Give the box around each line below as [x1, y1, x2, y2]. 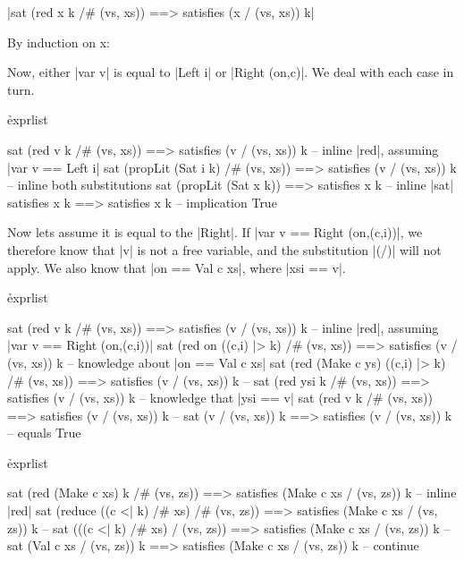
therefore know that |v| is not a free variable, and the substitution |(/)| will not [7, 240, 442, 259]
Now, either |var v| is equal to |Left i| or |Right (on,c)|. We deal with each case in [7, 63, 454, 81]
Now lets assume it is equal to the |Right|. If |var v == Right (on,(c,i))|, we [7, 223, 423, 242]
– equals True [7, 423, 81, 442]
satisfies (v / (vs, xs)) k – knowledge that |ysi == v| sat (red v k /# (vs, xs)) [7, 388, 433, 407]
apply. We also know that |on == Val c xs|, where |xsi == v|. [7, 258, 346, 276]
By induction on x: [7, 32, 110, 51]
